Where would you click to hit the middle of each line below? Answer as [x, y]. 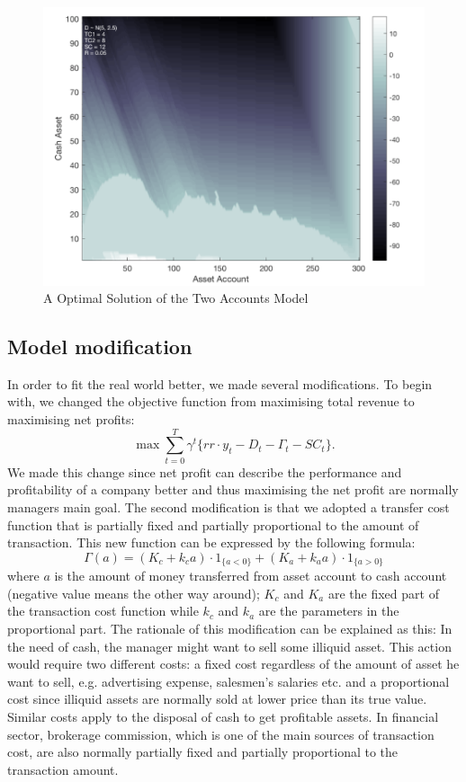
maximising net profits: [71, 419]
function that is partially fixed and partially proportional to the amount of [213, 524]
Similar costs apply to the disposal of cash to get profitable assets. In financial [223, 716]
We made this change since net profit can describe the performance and [205, 471]
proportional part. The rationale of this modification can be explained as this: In [230, 628]
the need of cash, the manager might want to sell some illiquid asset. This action [229, 646]
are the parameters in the [329, 611]
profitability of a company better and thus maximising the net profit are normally [233, 489]
